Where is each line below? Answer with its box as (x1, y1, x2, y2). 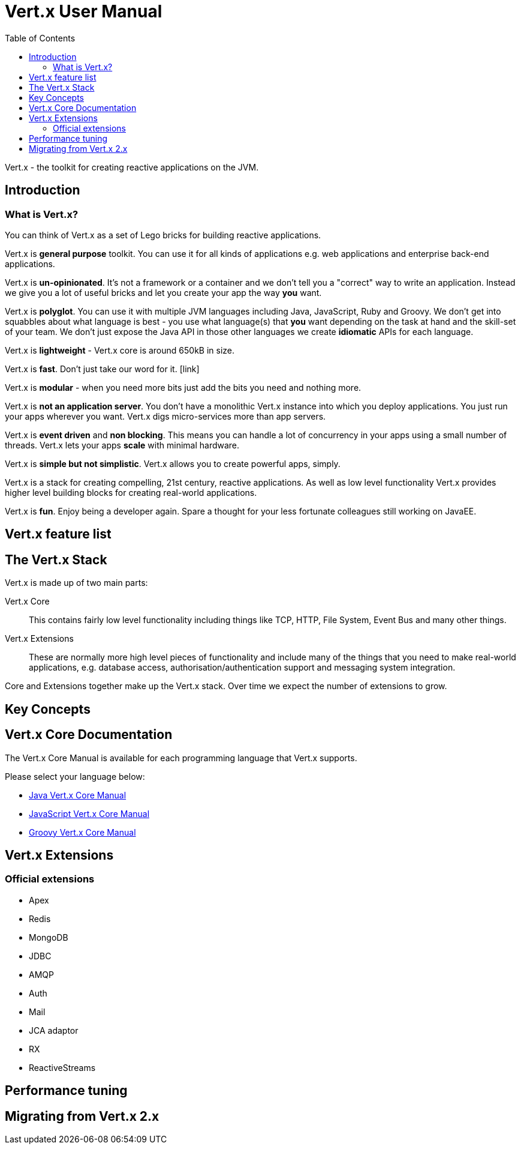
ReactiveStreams (29, 1062, 96, 1073)
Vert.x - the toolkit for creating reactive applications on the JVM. (5, 161, 259, 172)
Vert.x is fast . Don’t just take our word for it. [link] (5, 363, 200, 374)
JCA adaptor (29, 1025, 79, 1036)
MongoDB (29, 932, 68, 942)
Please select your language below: (5, 771, 145, 782)
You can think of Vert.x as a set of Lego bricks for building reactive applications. (5, 229, 321, 240)
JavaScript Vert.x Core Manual (29, 808, 150, 819)
